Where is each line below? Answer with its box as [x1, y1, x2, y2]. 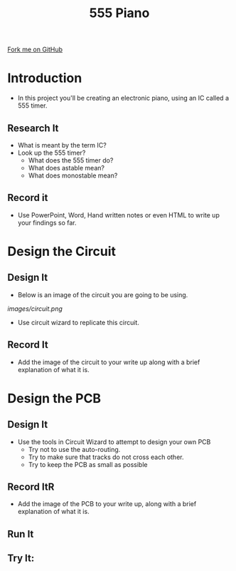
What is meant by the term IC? [17, 140, 107, 149]
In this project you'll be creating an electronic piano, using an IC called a [17, 94, 230, 103]
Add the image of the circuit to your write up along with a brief [17, 358, 200, 366]
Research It [7, 122, 59, 134]
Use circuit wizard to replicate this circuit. [17, 318, 140, 326]
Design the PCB [7, 390, 102, 406]
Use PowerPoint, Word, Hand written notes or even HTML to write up [17, 210, 220, 219]
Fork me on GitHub [7, 45, 63, 54]
